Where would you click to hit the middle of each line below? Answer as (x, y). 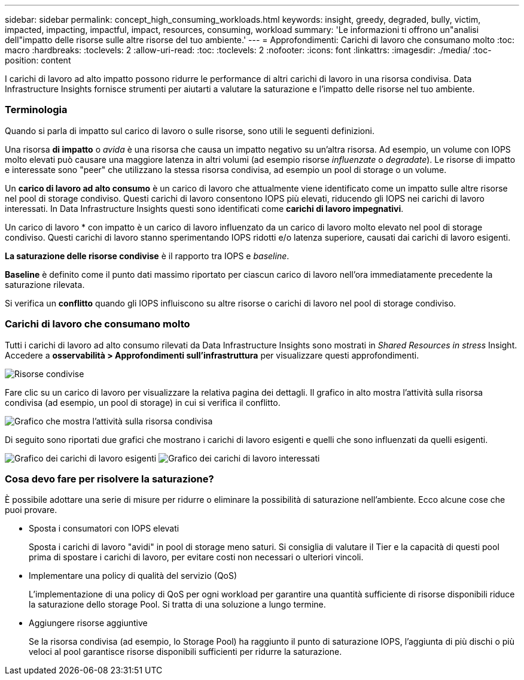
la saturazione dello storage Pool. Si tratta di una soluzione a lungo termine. (177, 605)
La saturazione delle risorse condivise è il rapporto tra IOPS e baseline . (147, 256)
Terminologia (36, 110)
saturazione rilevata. (45, 284)
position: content (38, 60)
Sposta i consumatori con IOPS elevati (104, 529)
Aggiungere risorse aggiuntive (88, 623)
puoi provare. (31, 510)
